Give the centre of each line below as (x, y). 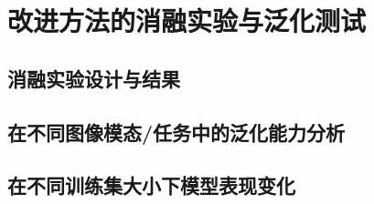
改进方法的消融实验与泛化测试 (187, 20)
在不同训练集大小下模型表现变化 (151, 185)
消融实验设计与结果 (94, 78)
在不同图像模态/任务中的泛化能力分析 (176, 132)
